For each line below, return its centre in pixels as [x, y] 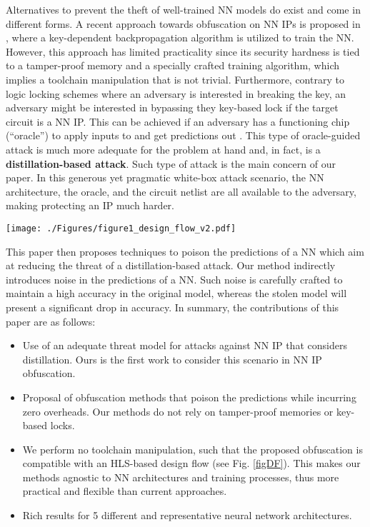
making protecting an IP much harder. [90, 205]
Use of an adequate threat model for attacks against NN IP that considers [185, 345]
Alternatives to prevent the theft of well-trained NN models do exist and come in [183, 9]
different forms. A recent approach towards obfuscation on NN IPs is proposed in [183, 23]
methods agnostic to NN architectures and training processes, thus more [181, 477]
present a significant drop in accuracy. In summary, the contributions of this [172, 307]
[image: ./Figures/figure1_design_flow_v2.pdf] [121, 228]
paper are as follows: [51, 321]
